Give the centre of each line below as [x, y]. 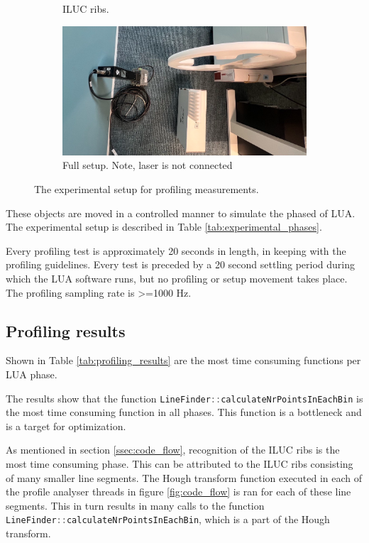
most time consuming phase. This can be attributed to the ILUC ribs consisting [180, 464]
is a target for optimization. [66, 426]
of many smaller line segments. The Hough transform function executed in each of [184, 477]
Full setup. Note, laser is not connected [148, 165]
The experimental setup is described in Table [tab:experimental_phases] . [164, 227]
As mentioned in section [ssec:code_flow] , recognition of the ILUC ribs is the [173, 450]
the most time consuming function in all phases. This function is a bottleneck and [184, 412]
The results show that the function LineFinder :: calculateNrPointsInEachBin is [184, 398]
